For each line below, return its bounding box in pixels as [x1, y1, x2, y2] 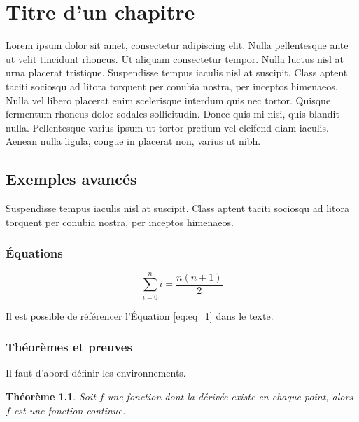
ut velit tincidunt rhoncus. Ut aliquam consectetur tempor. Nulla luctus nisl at [6, 51, 344, 66]
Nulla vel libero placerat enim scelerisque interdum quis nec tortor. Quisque [6, 92, 331, 107]
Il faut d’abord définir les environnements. [6, 365, 186, 380]
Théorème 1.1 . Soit [6, 389, 96, 404]
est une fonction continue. [13, 402, 126, 417]
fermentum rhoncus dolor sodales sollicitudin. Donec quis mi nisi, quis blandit [6, 106, 339, 121]
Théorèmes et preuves [6, 338, 132, 356]
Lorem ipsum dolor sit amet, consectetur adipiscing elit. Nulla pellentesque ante [6, 38, 349, 52]
